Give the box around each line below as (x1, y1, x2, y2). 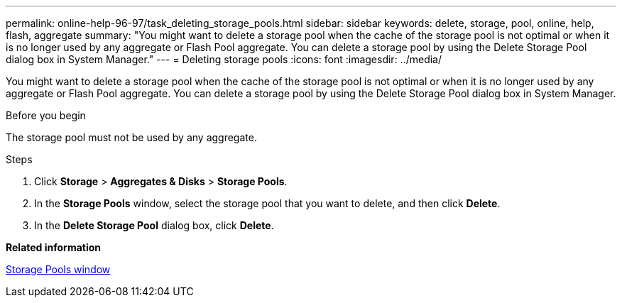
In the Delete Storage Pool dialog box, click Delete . (34, 219, 274, 231)
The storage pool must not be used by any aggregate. (6, 131, 257, 143)
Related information (6, 241, 102, 253)
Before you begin (6, 109, 86, 121)
